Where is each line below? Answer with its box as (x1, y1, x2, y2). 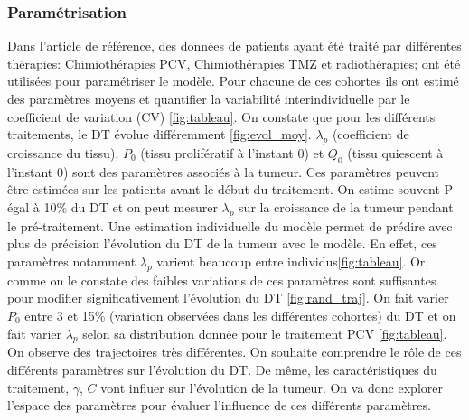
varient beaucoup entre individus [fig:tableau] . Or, (156, 251, 429, 270)
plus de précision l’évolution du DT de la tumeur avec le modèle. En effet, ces (7, 234, 437, 253)
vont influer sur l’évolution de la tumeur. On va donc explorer (100, 378, 443, 397)
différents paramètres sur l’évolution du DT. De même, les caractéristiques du (7, 359, 437, 378)
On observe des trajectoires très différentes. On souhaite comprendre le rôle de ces (7, 342, 462, 361)
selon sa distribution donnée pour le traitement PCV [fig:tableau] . (82, 323, 447, 342)
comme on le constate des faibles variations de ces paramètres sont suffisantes (7, 270, 436, 289)
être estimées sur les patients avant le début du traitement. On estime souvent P (7, 180, 454, 199)
